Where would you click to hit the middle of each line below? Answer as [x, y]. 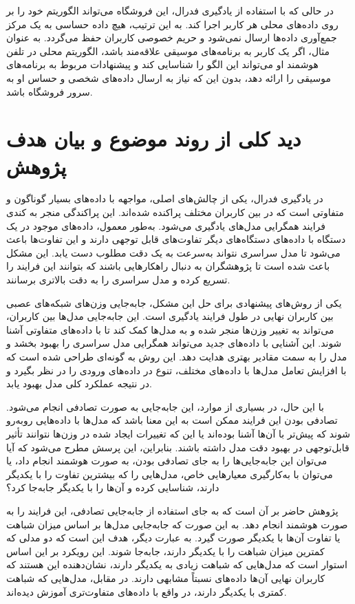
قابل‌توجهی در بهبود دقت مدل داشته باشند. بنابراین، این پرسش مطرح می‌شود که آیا [178, 447]
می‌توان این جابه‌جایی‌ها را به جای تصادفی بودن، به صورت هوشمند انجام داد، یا [167, 461]
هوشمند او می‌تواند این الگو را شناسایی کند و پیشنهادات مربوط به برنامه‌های [162, 64]
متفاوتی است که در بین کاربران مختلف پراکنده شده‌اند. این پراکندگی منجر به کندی [175, 212]
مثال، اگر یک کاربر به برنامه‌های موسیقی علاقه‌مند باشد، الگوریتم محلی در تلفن [168, 51]
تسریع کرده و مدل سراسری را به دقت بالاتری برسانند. [118, 280]
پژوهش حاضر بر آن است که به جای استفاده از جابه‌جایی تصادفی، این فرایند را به [172, 510]
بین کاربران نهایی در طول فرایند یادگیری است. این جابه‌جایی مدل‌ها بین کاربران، [170, 316]
